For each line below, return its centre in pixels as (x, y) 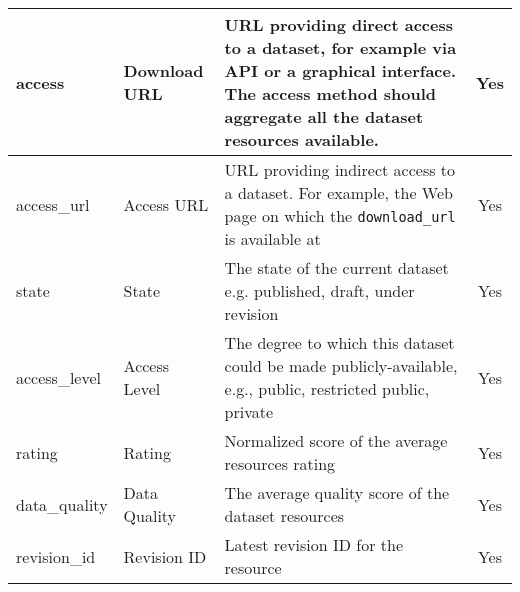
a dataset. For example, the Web (338, 192)
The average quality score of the (337, 492)
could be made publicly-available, (341, 365)
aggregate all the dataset (324, 116)
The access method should (330, 93)
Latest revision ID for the (314, 544)
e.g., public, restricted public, (327, 388)
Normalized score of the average (336, 440)
